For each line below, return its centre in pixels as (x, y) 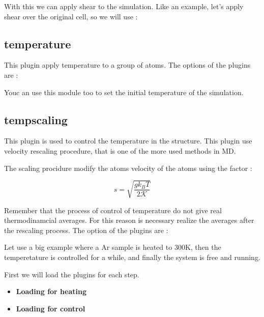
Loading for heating (51, 291)
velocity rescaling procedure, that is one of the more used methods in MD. (120, 150)
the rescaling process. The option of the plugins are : (86, 230)
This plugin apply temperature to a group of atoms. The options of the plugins (127, 65)
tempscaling (36, 119)
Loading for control (51, 308)
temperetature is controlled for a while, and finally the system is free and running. (132, 257)
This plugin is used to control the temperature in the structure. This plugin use (128, 141)
